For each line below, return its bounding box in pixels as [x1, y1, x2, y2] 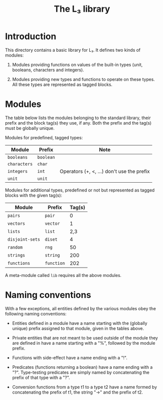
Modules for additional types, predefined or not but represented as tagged [5, 187, 155, 193]
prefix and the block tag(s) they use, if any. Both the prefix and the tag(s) [5, 120, 152, 126]
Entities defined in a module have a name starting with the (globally [12, 320, 147, 326]
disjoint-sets [7, 236, 41, 242]
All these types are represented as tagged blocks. [12, 82, 113, 87]
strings [7, 253, 25, 258]
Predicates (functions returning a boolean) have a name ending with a [12, 364, 153, 370]
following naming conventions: [5, 311, 67, 316]
